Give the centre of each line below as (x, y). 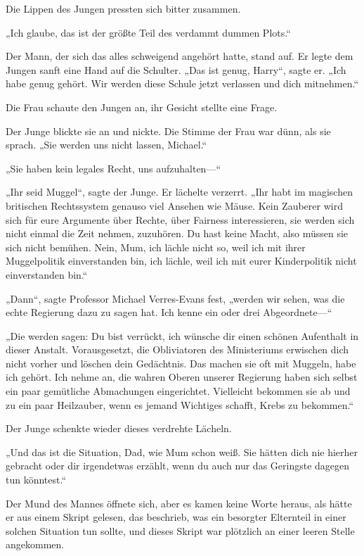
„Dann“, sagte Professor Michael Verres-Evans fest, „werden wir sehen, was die (175, 298)
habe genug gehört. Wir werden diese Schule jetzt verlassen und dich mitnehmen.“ (182, 83)
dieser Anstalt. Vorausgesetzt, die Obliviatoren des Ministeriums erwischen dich (177, 349)
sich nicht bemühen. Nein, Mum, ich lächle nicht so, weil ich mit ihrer (156, 247)
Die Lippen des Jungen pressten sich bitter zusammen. (123, 8)
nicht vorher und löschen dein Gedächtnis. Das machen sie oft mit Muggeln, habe (181, 363)
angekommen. (35, 544)
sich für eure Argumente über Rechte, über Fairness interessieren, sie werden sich (180, 219)
